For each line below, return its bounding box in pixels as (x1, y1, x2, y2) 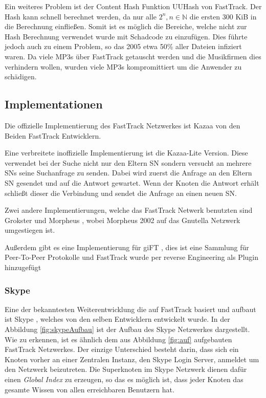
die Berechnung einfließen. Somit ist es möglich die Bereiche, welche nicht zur (5, 21, 247, 32)
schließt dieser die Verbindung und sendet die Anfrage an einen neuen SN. (5, 187, 237, 198)
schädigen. (5, 71, 37, 82)
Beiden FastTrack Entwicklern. (5, 130, 101, 141)
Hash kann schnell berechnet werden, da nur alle (5, 11, 157, 21)
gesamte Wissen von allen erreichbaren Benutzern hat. (5, 384, 174, 394)
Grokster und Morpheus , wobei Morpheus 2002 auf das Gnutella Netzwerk (5, 214, 240, 225)
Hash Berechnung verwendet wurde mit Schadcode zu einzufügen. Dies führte (5, 31, 248, 41)
